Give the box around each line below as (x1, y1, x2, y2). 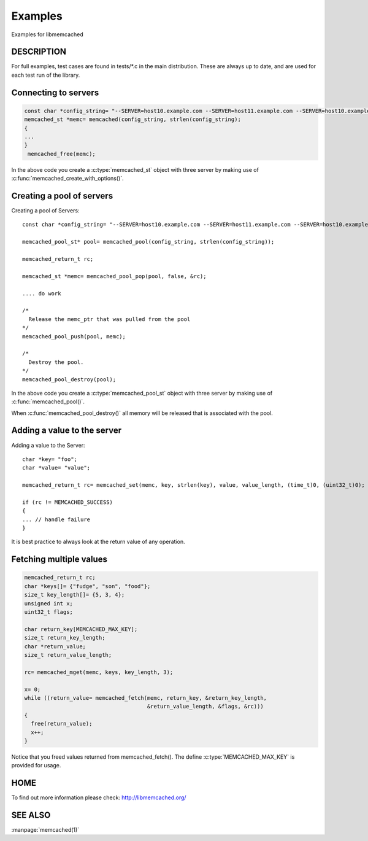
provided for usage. (11, 762, 61, 769)
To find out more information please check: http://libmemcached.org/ (11, 794, 186, 801)
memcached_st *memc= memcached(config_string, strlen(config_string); (24, 116, 242, 123)
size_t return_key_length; (24, 634, 105, 641)
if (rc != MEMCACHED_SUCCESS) (22, 498, 113, 506)
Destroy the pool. (28, 358, 84, 365)
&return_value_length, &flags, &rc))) (147, 703, 264, 710)
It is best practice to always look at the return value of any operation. (11, 538, 185, 546)
